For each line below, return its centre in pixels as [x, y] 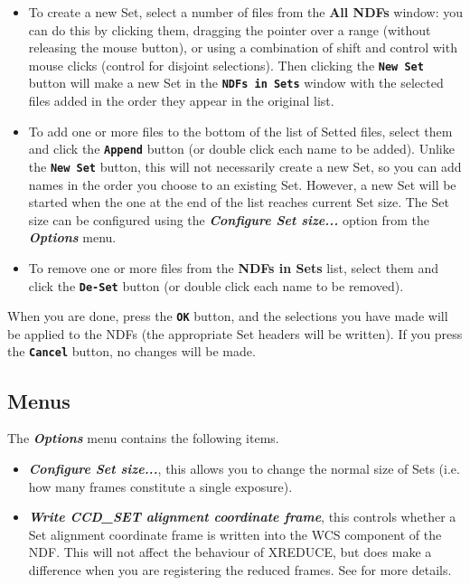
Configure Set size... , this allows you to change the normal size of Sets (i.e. [244, 468]
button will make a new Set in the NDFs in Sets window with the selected [236, 83]
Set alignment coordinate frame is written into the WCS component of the [235, 534]
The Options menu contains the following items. [143, 438]
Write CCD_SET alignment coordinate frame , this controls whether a [242, 517]
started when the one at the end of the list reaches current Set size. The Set [239, 202]
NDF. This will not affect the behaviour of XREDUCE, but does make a [230, 552]
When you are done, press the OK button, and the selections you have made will [228, 316]
